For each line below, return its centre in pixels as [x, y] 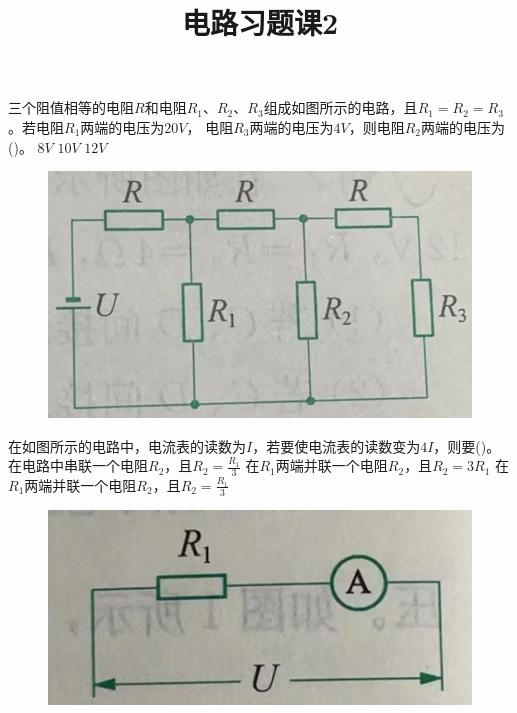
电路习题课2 [260, 22]
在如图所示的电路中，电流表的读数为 [127, 445]
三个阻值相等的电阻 [71, 107]
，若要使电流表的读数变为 [336, 445]
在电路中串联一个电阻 [78, 465]
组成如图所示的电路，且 [340, 107]
